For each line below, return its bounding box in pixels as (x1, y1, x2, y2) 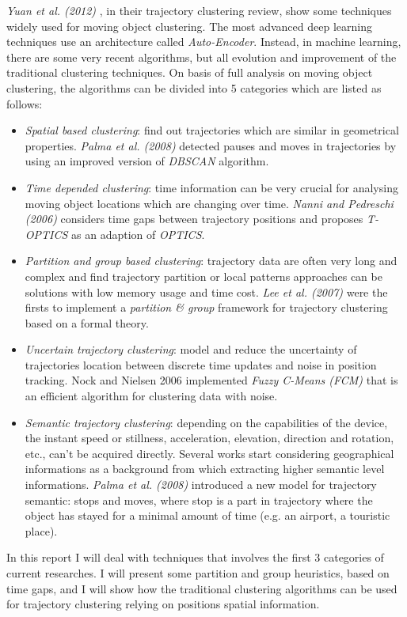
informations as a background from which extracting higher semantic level (25, 460, 385, 477)
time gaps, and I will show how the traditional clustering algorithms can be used (6, 580, 397, 596)
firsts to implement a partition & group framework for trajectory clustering (25, 299, 388, 316)
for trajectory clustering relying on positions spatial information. (6, 596, 320, 612)
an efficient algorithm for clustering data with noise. (25, 388, 278, 404)
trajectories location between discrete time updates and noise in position (25, 356, 377, 373)
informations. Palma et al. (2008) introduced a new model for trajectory (25, 476, 377, 493)
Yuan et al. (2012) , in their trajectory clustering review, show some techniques (6, 2, 392, 18)
